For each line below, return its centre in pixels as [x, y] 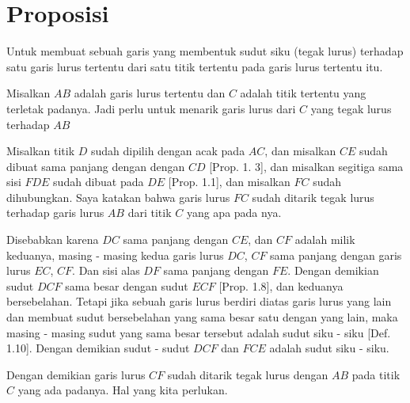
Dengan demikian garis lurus [76, 374]
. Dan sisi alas [106, 270]
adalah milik [325, 240]
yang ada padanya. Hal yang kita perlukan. [123, 390]
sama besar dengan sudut [127, 285]
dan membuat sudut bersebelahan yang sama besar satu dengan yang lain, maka [202, 317]
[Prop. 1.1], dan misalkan [229, 182]
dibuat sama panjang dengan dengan [96, 166]
